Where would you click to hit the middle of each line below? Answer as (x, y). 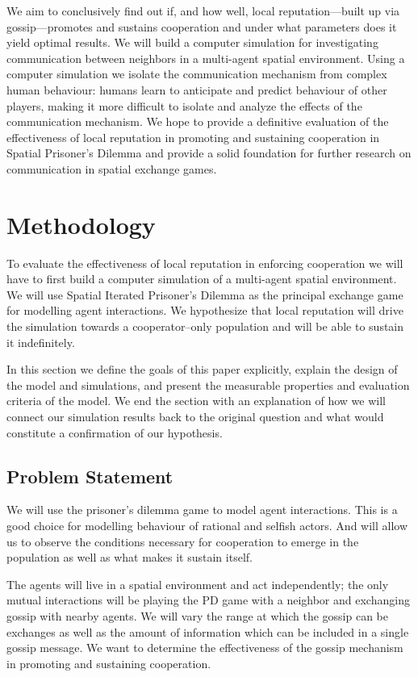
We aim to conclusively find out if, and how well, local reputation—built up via (203, 10)
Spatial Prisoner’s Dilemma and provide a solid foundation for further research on (209, 153)
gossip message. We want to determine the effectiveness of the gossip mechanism (205, 648)
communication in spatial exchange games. (112, 168)
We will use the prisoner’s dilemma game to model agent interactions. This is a (202, 510)
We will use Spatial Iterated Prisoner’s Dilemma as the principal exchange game (205, 294)
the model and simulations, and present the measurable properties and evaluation (208, 384)
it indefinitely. (41, 342)
